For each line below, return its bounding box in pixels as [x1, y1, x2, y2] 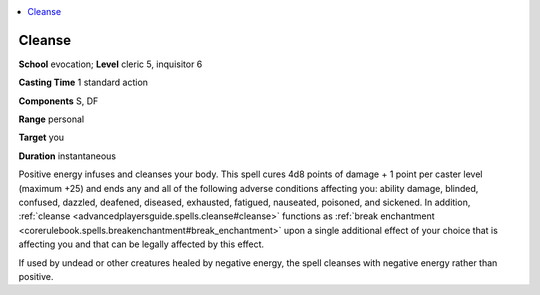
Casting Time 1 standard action [18, 76, 149, 89]
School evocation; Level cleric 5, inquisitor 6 [18, 58, 203, 70]
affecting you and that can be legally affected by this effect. [18, 238, 265, 250]
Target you [18, 131, 65, 144]
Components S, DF [18, 95, 99, 107]
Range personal [18, 113, 85, 125]
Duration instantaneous [18, 150, 117, 162]
